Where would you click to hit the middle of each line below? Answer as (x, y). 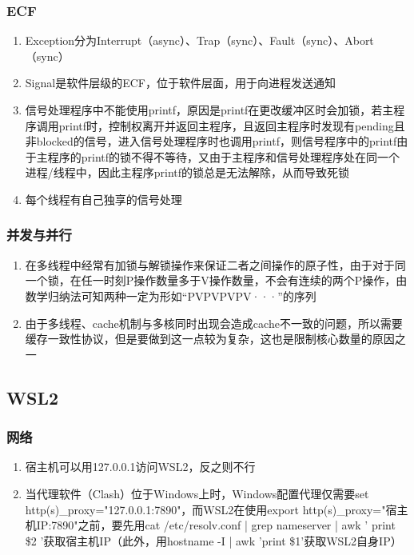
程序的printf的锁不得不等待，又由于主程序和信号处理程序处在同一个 (224, 156)
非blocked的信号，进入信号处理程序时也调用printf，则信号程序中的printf (211, 141)
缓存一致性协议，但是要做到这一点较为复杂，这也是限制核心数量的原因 (210, 339)
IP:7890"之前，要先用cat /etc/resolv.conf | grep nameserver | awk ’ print (216, 525)
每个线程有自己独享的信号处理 (103, 199)
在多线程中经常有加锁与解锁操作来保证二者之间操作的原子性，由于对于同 (215, 264)
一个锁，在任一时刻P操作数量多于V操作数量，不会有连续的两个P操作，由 (216, 280)
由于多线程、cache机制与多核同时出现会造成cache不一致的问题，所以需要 (214, 323)
